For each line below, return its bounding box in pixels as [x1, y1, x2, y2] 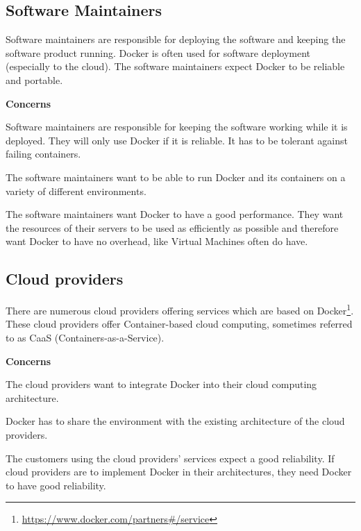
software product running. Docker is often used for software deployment [6, 45, 311, 60]
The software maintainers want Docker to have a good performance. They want [6, 207, 344, 221]
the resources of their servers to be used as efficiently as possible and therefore [6, 220, 339, 235]
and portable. [6, 72, 63, 87]
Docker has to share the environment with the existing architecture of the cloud [6, 414, 345, 428]
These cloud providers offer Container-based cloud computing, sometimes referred [6, 317, 353, 331]
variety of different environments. [6, 183, 146, 198]
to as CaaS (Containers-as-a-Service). [6, 330, 165, 344]
